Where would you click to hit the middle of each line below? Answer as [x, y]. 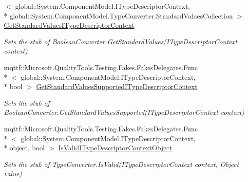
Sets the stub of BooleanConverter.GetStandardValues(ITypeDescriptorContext [121, 41]
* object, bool [25, 148]
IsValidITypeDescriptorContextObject [115, 148]
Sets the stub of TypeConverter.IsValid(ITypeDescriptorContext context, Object [122, 164]
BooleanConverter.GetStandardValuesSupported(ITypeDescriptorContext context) [124, 112]
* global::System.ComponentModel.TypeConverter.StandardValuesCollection [118, 15]
